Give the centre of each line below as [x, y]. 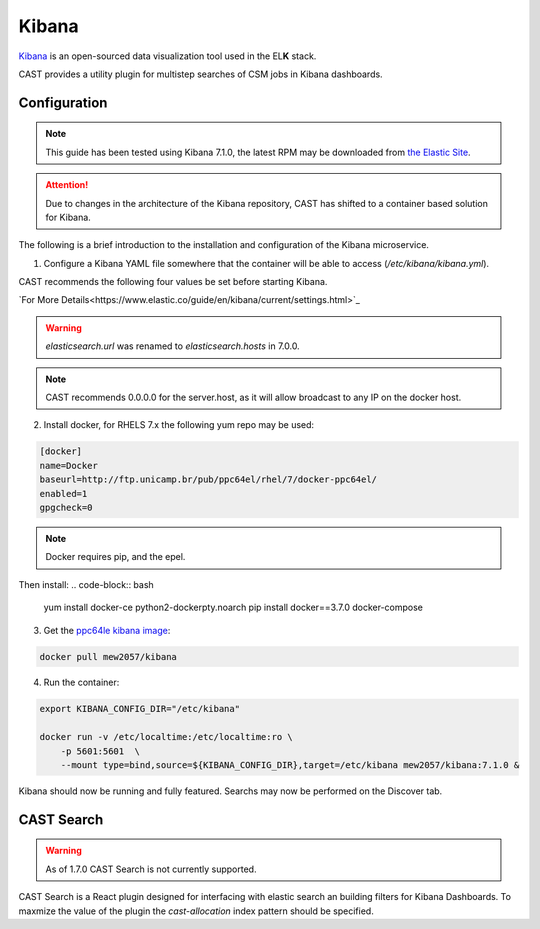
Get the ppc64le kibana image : [107, 630]
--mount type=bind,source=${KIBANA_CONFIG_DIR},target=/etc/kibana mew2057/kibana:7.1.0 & [290, 765]
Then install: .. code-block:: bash [86, 584]
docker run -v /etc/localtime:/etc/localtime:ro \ [166, 737]
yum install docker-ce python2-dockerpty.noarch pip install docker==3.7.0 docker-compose [233, 607]
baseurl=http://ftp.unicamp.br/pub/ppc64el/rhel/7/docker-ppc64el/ [208, 479]
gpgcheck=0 [66, 507]
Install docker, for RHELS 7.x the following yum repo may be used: [179, 425]
